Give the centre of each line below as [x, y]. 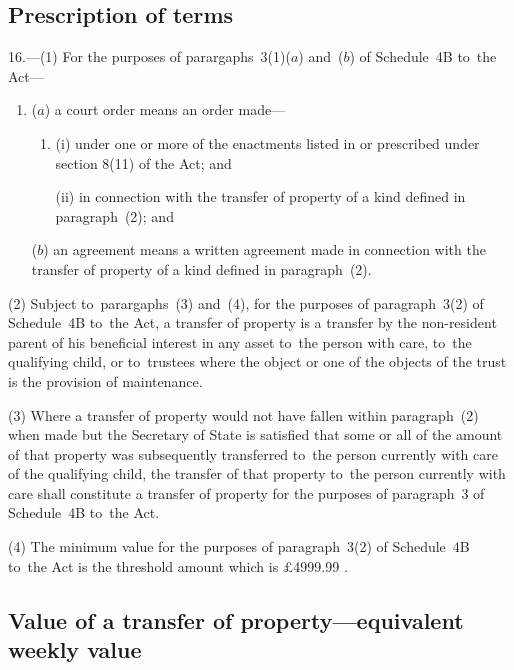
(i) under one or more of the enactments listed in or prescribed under [267, 142]
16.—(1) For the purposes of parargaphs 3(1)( [149, 56]
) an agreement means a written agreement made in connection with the [264, 249]
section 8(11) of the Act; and [143, 162]
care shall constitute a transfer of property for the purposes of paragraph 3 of [246, 492]
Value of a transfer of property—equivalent [236, 619]
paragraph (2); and [114, 215]
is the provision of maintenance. [105, 380]
